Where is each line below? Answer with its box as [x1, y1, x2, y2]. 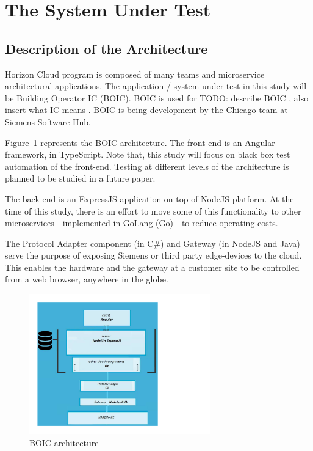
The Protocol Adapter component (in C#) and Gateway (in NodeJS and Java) [5, 237, 300, 249]
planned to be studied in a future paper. [5, 172, 156, 185]
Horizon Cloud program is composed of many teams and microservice [5, 67, 265, 80]
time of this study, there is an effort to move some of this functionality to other [5, 204, 301, 217]
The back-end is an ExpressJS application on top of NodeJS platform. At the [5, 192, 294, 205]
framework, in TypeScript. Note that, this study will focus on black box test [5, 148, 290, 161]
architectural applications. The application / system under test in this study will [5, 79, 307, 92]
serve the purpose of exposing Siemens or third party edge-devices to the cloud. [5, 249, 302, 262]
